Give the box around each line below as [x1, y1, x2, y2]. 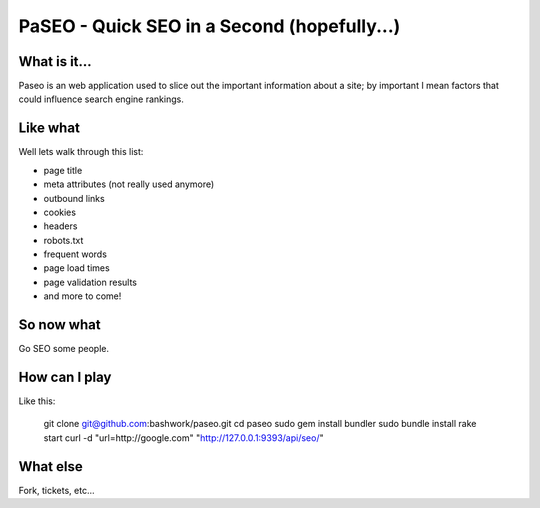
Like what [18, 120, 80, 137]
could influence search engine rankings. [18, 93, 184, 105]
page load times [43, 262, 110, 274]
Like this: [18, 395, 56, 407]
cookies [43, 206, 77, 218]
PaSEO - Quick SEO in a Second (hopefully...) [18, 15, 401, 37]
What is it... [18, 53, 92, 70]
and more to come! [43, 290, 122, 302]
